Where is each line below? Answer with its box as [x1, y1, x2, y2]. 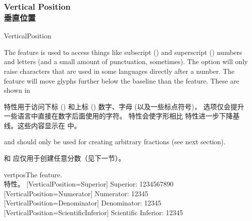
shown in [4, 85, 31, 95]
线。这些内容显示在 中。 [4, 120, 81, 130]
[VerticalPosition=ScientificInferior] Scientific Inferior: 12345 [4, 207, 183, 218]
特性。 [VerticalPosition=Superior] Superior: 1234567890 [4, 179, 174, 189]
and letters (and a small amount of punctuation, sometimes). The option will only [4, 56, 248, 67]
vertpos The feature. [4, 169, 62, 179]
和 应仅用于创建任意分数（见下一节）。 [4, 153, 125, 163]
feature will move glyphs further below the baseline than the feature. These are [4, 75, 239, 85]
